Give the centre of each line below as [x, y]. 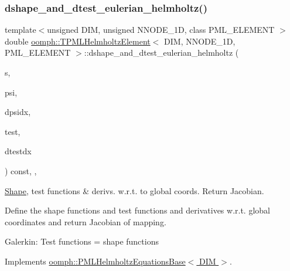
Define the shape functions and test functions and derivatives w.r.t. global [137, 210]
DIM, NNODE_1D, [200, 41]
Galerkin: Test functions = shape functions [82, 241]
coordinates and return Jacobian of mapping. [86, 221]
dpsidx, [18, 112]
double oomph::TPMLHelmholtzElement [78, 41]
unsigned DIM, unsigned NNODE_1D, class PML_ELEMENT [161, 30]
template [21, 30]
